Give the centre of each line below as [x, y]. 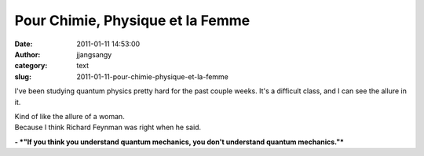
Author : [27, 54]
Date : [24, 44]
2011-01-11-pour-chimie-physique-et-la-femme [153, 76]
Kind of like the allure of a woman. [69, 116]
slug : [23, 76]
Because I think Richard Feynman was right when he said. [108, 127]
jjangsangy [94, 54]
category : [31, 66]
